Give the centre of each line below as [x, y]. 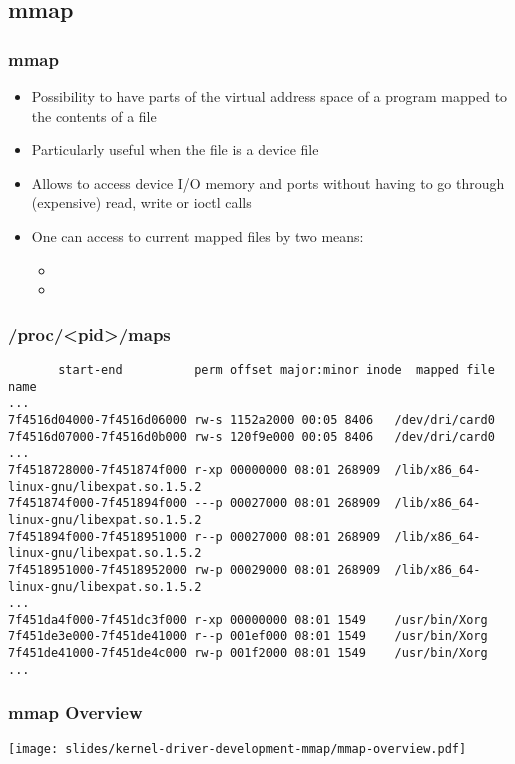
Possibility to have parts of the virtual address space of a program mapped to [269, 96]
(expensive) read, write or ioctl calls [141, 202]
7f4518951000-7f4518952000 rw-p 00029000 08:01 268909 [194, 569]
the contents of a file [94, 115]
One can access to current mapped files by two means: [197, 235]
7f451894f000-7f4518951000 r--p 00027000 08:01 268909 [194, 536]
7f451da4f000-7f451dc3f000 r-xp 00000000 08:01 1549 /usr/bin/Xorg [248, 619]
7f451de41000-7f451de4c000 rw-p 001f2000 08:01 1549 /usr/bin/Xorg [248, 653]
